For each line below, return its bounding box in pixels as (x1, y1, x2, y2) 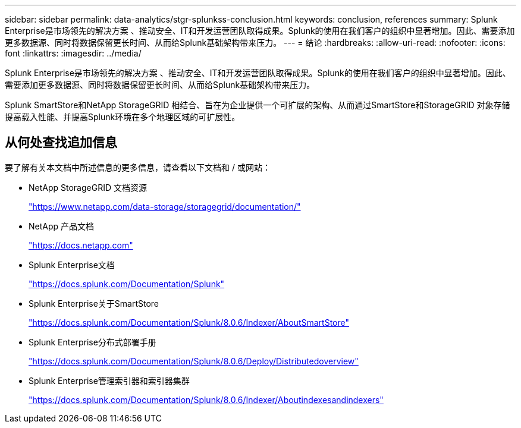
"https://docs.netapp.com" (29, 240, 133, 250)
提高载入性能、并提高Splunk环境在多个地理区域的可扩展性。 (5, 112, 240, 122)
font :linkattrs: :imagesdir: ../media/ (5, 48, 142, 58)
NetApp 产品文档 (29, 221, 95, 231)
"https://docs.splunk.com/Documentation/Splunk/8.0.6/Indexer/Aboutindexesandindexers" (29, 394, 384, 405)
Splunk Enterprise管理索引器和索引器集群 (29, 375, 190, 386)
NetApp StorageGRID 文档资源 (29, 182, 147, 193)
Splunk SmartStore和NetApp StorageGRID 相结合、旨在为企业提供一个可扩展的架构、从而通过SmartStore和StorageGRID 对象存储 (5, 100, 510, 110)
